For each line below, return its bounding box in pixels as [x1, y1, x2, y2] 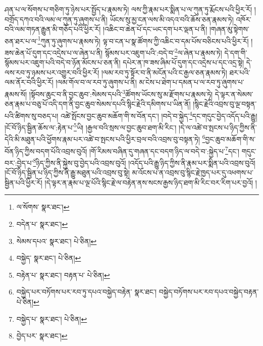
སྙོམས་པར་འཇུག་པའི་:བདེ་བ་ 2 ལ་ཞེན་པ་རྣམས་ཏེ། [104, 46, 222, 58]
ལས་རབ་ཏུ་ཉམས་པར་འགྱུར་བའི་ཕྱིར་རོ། [5, 67, 99, 77]
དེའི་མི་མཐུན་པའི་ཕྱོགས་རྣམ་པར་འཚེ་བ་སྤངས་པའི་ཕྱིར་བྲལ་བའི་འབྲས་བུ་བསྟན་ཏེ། [5, 134, 200, 144]
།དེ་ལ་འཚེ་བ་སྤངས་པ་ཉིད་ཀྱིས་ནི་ [179, 122, 257, 132]
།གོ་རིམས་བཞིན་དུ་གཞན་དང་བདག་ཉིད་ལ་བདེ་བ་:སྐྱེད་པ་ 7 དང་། [89, 144, 240, 156]
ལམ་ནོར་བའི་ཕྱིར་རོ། [5, 77, 54, 87]
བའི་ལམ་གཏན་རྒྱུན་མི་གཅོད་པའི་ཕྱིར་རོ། [5, 24, 101, 34]
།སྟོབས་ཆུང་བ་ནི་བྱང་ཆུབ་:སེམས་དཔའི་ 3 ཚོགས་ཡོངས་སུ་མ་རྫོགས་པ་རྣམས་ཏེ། [29, 87, 213, 99]
